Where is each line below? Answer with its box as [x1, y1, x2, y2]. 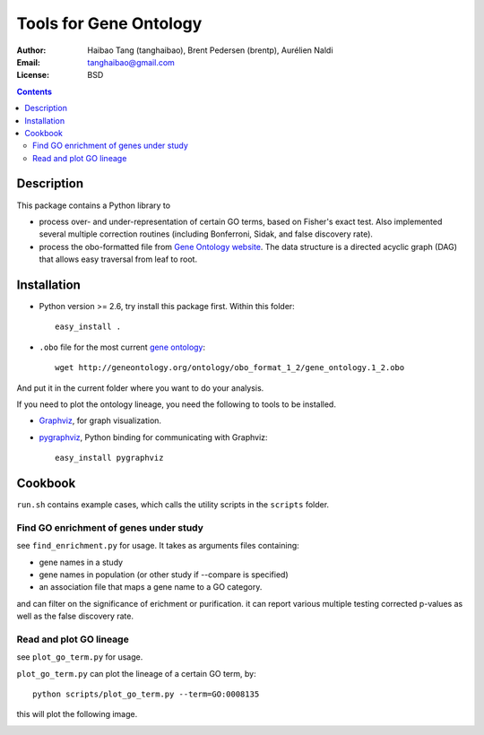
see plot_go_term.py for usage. [16, 652, 143, 662]
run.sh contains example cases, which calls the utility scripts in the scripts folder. [16, 499, 330, 510]
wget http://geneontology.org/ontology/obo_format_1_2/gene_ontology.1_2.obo [55, 363, 405, 373]
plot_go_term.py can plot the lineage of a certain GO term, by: [16, 668, 256, 679]
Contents [16, 86, 53, 97]
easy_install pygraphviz [55, 453, 164, 463]
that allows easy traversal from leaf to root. [39, 254, 197, 264]
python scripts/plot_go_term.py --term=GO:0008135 [32, 689, 260, 699]
